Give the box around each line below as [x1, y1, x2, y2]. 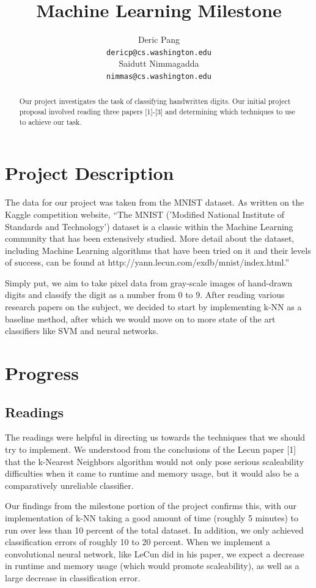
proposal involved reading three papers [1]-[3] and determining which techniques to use [19, 106, 295, 117]
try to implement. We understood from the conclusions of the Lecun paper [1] [5, 443, 296, 456]
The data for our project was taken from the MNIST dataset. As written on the [5, 196, 304, 209]
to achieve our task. [19, 116, 82, 127]
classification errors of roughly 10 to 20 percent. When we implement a [5, 535, 271, 548]
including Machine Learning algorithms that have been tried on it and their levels [5, 244, 311, 256]
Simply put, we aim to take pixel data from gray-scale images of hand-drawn [5, 276, 293, 289]
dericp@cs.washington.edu [106, 48, 211, 57]
